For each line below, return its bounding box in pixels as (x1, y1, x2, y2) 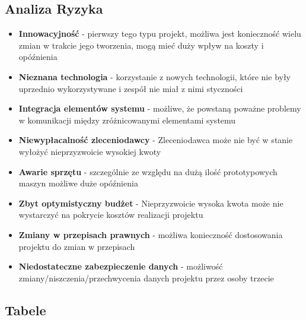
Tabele (5, 300, 46, 319)
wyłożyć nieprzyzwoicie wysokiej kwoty (18, 145, 161, 157)
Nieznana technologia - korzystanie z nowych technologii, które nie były (18, 70, 291, 83)
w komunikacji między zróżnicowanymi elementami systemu (18, 113, 236, 126)
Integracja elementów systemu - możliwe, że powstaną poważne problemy (18, 102, 301, 115)
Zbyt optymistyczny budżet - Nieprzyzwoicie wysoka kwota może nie (18, 197, 283, 209)
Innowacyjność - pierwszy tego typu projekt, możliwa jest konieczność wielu (18, 27, 301, 40)
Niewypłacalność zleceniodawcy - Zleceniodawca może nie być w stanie (18, 134, 293, 146)
